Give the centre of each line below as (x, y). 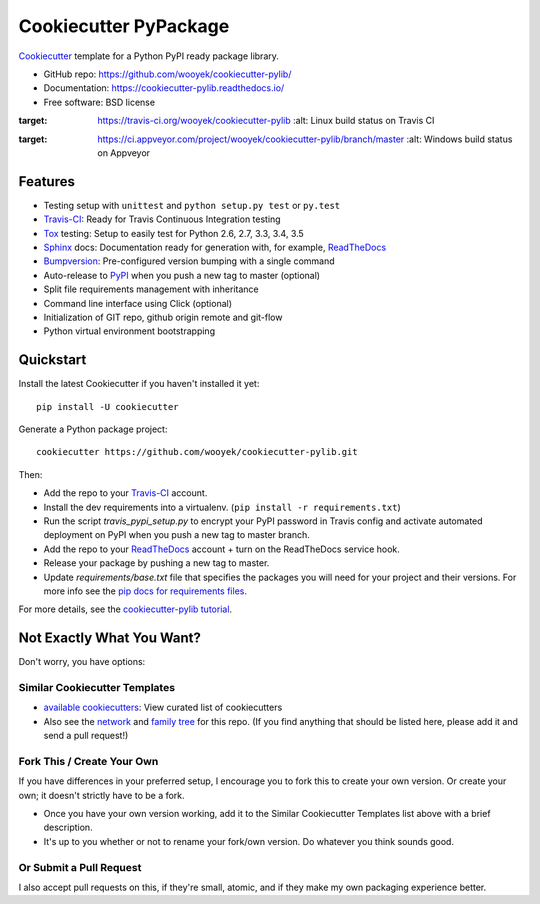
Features (46, 181)
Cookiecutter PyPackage (124, 26)
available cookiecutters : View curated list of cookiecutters (163, 707)
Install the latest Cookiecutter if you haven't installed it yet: (139, 384)
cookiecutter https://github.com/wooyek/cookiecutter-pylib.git (197, 452)
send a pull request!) (86, 736)
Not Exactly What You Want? (110, 638)
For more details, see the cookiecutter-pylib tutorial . (125, 609)
